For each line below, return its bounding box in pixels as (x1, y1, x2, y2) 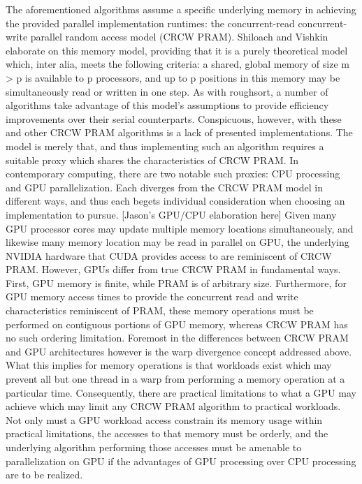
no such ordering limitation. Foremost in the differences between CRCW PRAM (6, 330, 349, 345)
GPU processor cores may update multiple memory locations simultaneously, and (6, 221, 354, 235)
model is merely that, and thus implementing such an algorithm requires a (6, 138, 324, 153)
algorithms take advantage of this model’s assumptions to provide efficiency (6, 98, 329, 112)
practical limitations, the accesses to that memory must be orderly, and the (6, 426, 328, 441)
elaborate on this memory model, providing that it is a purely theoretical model (6, 43, 348, 57)
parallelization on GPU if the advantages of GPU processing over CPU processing (6, 453, 356, 468)
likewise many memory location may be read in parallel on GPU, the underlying (6, 235, 349, 249)
